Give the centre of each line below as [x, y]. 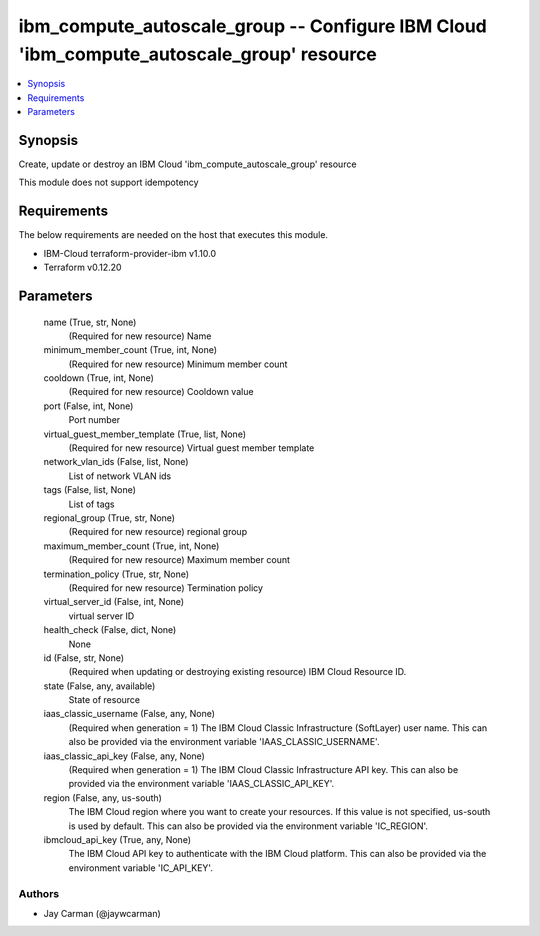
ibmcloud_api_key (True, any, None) [117, 839]
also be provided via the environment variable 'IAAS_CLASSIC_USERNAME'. [224, 742]
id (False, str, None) [84, 657]
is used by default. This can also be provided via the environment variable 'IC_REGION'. [248, 826]
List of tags [91, 504]
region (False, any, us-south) [102, 797]
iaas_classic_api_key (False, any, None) [124, 756]
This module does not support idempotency [108, 182]
